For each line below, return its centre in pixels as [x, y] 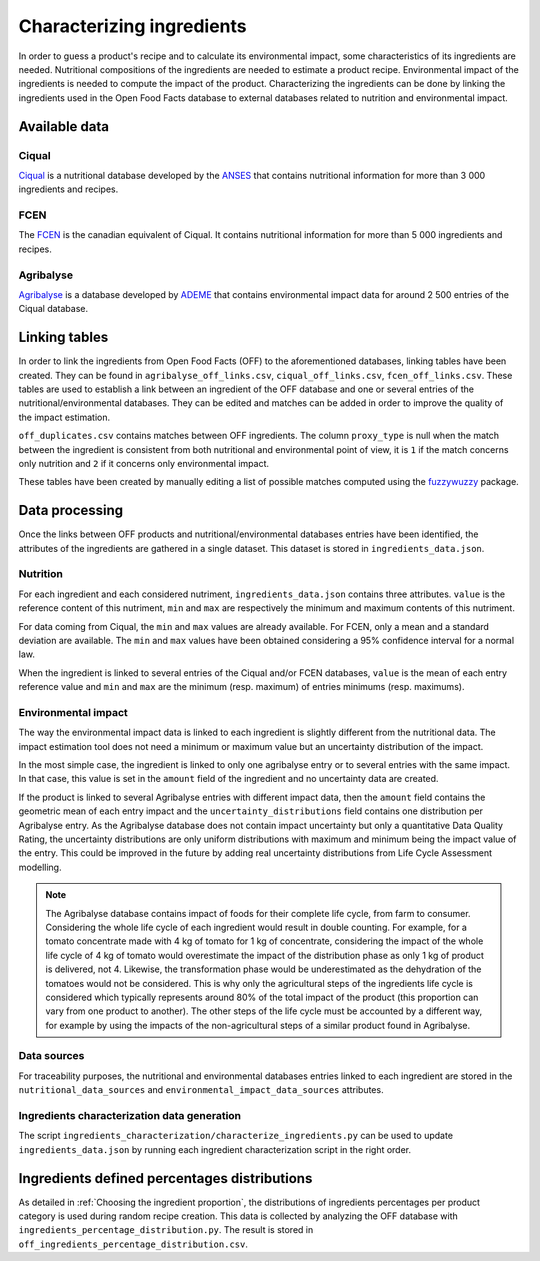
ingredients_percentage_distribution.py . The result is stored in [166, 1230]
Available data [64, 126]
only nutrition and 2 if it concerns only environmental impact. [144, 463]
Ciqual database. [53, 309]
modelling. [40, 867]
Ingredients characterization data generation [130, 1115]
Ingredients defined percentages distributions [165, 1178]
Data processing [71, 510]
